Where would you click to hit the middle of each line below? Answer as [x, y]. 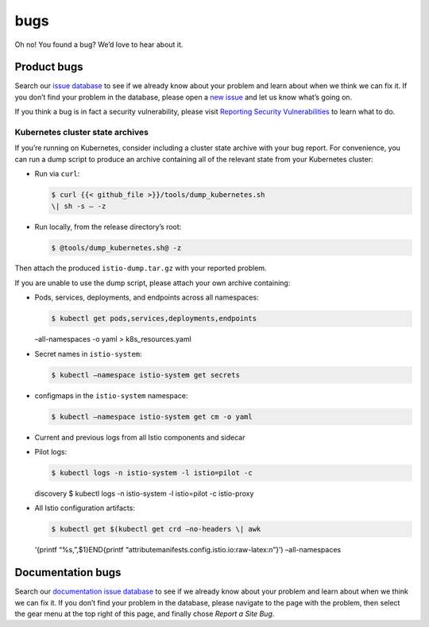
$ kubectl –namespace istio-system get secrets [145, 375]
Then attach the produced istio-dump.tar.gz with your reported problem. [141, 268]
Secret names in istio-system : [88, 354]
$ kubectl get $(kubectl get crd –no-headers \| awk [156, 529]
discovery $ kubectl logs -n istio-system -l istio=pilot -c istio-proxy [144, 493]
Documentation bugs [68, 573]
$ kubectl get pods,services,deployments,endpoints [154, 319]
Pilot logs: [51, 451]
